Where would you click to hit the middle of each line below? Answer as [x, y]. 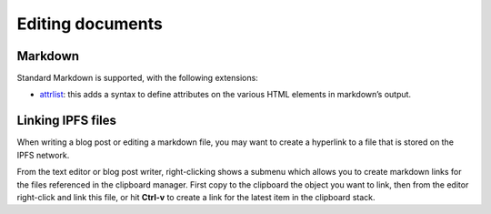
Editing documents [90, 24]
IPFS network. [43, 155]
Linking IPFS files [67, 121]
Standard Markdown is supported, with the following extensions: [137, 78]
